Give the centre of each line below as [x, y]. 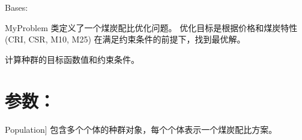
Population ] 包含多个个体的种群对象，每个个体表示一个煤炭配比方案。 [141, 129]
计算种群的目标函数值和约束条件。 [72, 59]
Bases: [17, 7]
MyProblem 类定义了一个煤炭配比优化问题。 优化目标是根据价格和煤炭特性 [151, 27]
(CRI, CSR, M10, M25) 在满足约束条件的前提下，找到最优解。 [125, 39]
